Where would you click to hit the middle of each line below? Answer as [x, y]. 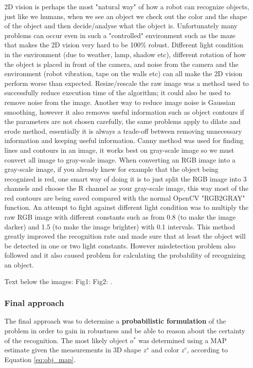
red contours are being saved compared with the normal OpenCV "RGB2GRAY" [125, 197]
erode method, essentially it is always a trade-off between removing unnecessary [123, 131]
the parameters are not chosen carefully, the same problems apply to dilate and [123, 121]
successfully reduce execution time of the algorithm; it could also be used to [117, 92]
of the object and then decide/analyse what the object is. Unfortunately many [121, 26]
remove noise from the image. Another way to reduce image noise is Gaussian [120, 102]
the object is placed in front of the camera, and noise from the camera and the [121, 64]
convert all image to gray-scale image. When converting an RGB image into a [120, 159]
